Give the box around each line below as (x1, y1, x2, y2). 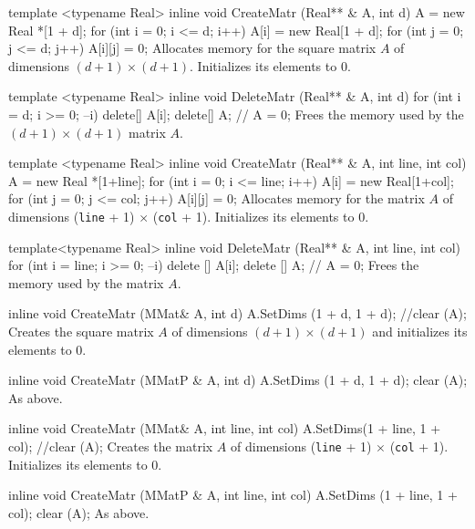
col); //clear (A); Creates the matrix (8, 436, 213, 455)
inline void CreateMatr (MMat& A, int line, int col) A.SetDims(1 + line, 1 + (8, 419, 441, 438)
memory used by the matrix (8, 273, 164, 292)
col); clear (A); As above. (8, 503, 150, 522)
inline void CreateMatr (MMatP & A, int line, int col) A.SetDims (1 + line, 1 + (8, 485, 458, 504)
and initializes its (372, 321, 468, 340)
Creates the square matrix (8, 321, 154, 340)
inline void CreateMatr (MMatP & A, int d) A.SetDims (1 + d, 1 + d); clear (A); (8, 370, 468, 389)
